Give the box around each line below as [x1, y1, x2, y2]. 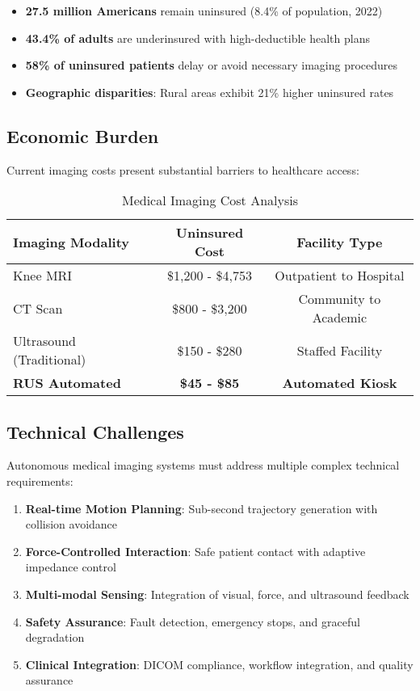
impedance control [25, 558, 116, 575]
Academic [312, 308, 367, 327]
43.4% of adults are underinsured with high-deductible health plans [25, 29, 370, 46]
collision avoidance [25, 516, 118, 533]
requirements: [6, 472, 73, 489]
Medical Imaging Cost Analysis [121, 191, 299, 210]
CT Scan [13, 298, 63, 318]
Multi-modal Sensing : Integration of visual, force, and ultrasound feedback [25, 585, 409, 602]
